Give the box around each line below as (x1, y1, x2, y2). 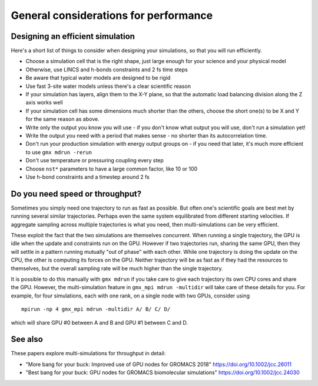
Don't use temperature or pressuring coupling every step (25, 157, 164, 164)
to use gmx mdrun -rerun (25, 148, 92, 156)
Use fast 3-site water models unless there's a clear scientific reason (25, 83, 191, 90)
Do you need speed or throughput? (11, 189, 142, 199)
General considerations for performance (11, 9, 213, 22)
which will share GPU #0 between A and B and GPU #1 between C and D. (11, 319, 188, 326)
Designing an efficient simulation (11, 31, 135, 41)
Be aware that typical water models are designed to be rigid (25, 74, 171, 81)
